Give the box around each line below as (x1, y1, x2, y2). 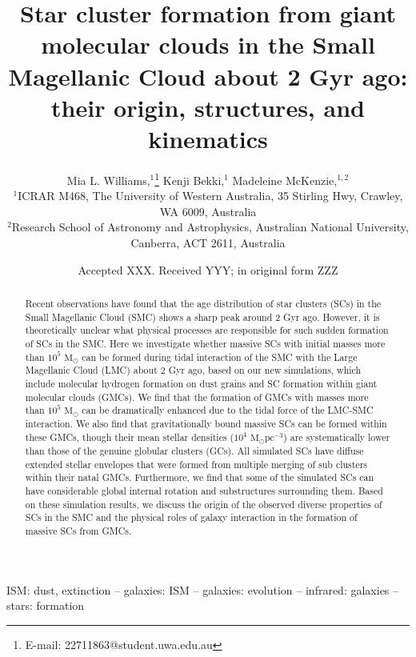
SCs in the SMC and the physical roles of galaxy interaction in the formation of (25, 511, 358, 524)
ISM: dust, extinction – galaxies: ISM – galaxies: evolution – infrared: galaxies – (6, 581, 399, 598)
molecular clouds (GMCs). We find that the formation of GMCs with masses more (25, 390, 369, 403)
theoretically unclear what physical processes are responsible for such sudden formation (25, 323, 389, 337)
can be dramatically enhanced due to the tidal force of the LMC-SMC (82, 403, 374, 417)
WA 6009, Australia (159, 202, 257, 219)
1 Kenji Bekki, (154, 169, 225, 188)
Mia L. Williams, (66, 171, 150, 188)
